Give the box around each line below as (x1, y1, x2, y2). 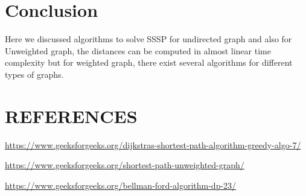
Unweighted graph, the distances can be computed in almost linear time (5, 44, 271, 57)
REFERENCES (5, 103, 138, 128)
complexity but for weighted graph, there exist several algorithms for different (5, 56, 293, 69)
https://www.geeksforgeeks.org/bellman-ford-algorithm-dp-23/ (5, 179, 237, 191)
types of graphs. (5, 68, 64, 80)
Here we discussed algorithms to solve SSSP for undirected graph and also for (5, 33, 292, 45)
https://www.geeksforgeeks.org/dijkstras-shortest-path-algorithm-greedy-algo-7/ (5, 138, 301, 151)
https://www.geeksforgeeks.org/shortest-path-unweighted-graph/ (5, 159, 244, 171)
